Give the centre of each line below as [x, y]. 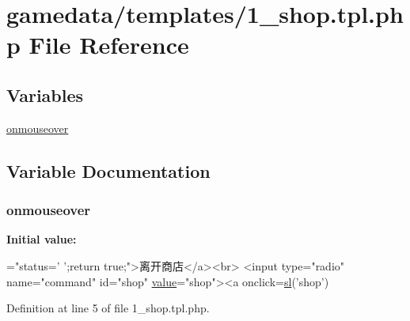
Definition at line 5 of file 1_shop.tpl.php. [108, 308]
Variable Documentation [108, 170]
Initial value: [42, 239]
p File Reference [98, 45]
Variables [45, 94]
